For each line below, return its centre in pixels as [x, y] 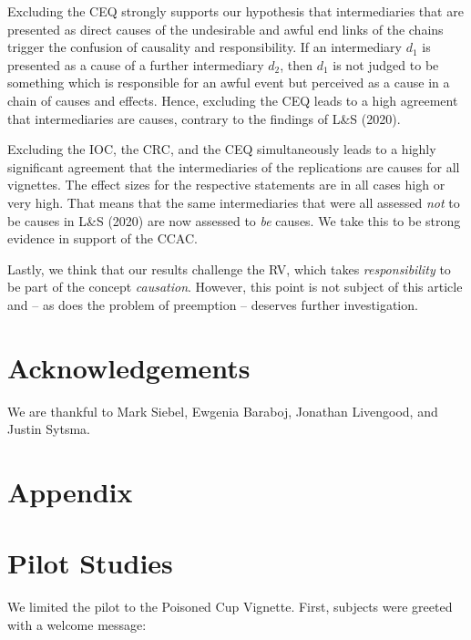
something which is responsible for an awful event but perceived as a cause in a [229, 83]
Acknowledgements [129, 367]
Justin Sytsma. [49, 429]
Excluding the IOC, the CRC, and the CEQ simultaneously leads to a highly [222, 149]
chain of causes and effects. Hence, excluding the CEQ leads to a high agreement [233, 100]
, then [297, 64]
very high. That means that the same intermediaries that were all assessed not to [234, 202]
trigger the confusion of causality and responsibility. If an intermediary [205, 47]
